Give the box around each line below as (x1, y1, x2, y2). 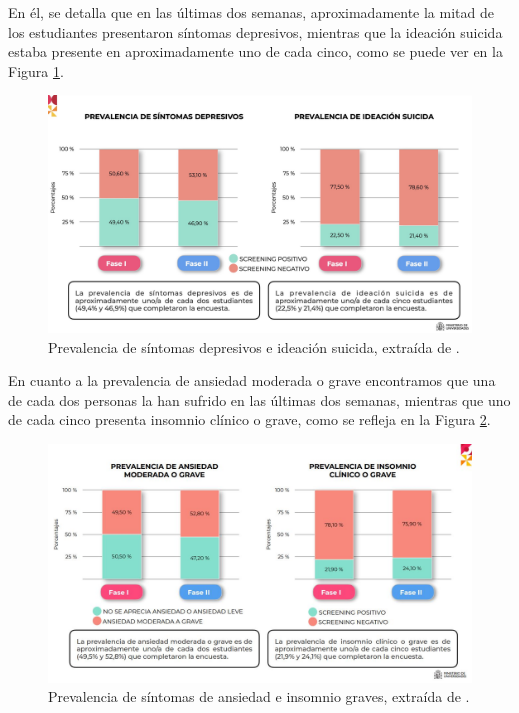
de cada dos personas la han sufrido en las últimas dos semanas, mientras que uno (8, 389, 511, 410)
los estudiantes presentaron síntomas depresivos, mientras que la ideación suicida (8, 21, 503, 42)
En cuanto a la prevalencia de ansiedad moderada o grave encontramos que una (8, 370, 496, 391)
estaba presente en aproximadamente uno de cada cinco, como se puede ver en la (8, 41, 503, 62)
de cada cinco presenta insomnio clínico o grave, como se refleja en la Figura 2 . (8, 409, 491, 430)
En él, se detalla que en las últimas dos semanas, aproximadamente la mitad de (8, 2, 494, 22)
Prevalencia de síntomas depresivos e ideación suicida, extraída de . (48, 336, 460, 357)
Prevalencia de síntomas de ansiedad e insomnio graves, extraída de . (48, 686, 470, 707)
